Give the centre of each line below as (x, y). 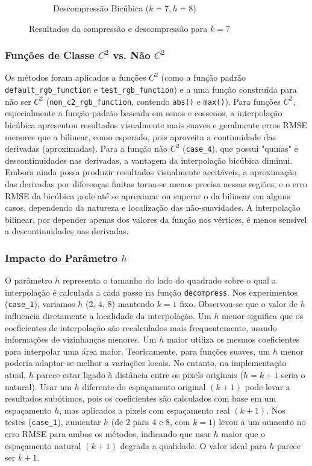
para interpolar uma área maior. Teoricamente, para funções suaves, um (138, 351)
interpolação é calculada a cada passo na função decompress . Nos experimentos (151, 292)
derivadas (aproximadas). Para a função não (86, 148)
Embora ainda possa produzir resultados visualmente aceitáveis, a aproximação (151, 172)
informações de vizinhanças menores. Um (81, 339)
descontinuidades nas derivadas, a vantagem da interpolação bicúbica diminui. (149, 160)
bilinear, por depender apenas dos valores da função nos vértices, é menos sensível (156, 219)
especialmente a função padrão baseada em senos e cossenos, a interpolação (144, 113)
